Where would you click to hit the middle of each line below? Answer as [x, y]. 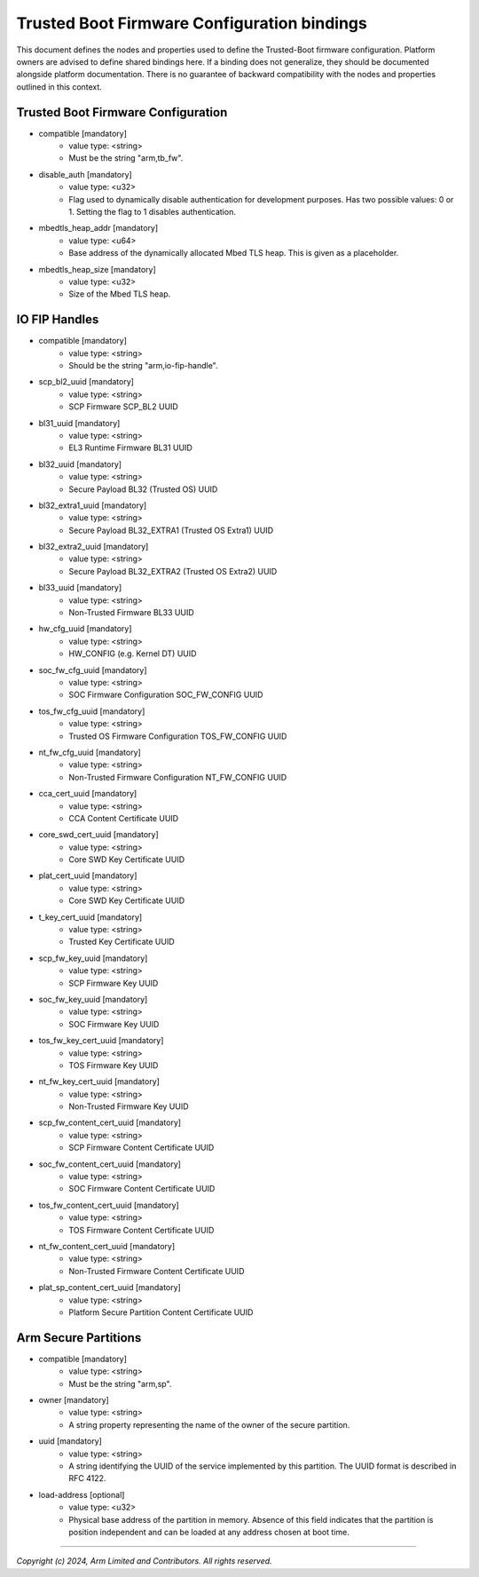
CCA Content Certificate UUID [124, 818]
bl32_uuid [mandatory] [80, 464]
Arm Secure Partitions [79, 1338]
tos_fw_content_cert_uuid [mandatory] [109, 1205]
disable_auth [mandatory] [85, 174]
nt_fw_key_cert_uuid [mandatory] [99, 1082]
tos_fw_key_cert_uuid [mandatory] [101, 1041]
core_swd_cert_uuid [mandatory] [98, 835]
